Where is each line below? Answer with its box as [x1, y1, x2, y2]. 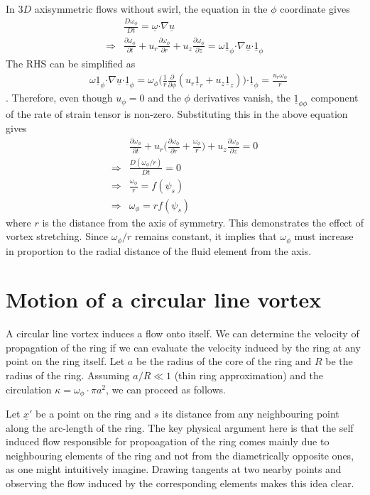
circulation [6, 381, 52, 396]
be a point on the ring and [36, 406, 151, 421]
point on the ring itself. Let [6, 354, 125, 369]
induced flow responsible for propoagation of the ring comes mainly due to [6, 434, 330, 449]
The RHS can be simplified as [6, 55, 136, 70]
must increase [294, 229, 354, 244]
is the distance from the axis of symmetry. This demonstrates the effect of [42, 214, 364, 229]
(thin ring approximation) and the [174, 368, 324, 383]
